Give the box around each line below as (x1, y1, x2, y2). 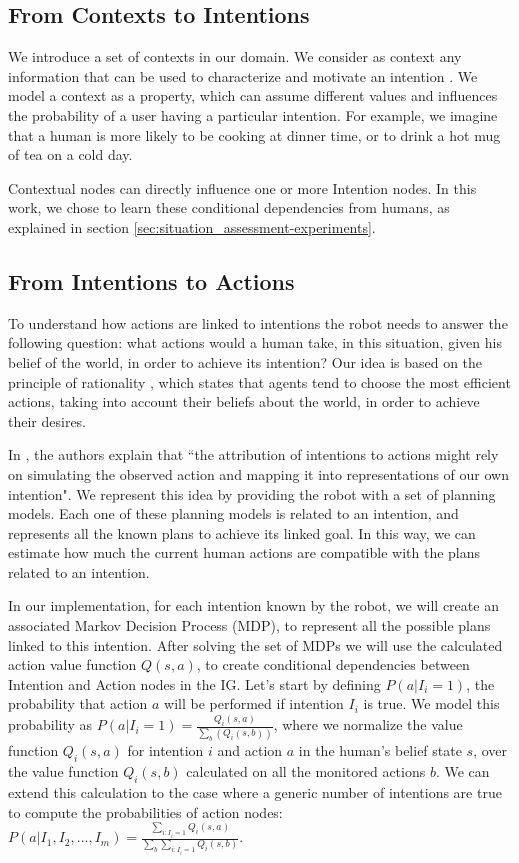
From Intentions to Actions (8, 265, 295, 296)
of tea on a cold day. (8, 144, 133, 165)
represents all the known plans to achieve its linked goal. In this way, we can (8, 522, 476, 543)
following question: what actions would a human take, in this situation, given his (8, 332, 502, 353)
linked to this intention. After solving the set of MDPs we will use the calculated (8, 634, 503, 655)
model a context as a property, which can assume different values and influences (8, 85, 498, 106)
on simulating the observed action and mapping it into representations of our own (8, 463, 509, 484)
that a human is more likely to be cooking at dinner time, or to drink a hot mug (8, 124, 501, 145)
